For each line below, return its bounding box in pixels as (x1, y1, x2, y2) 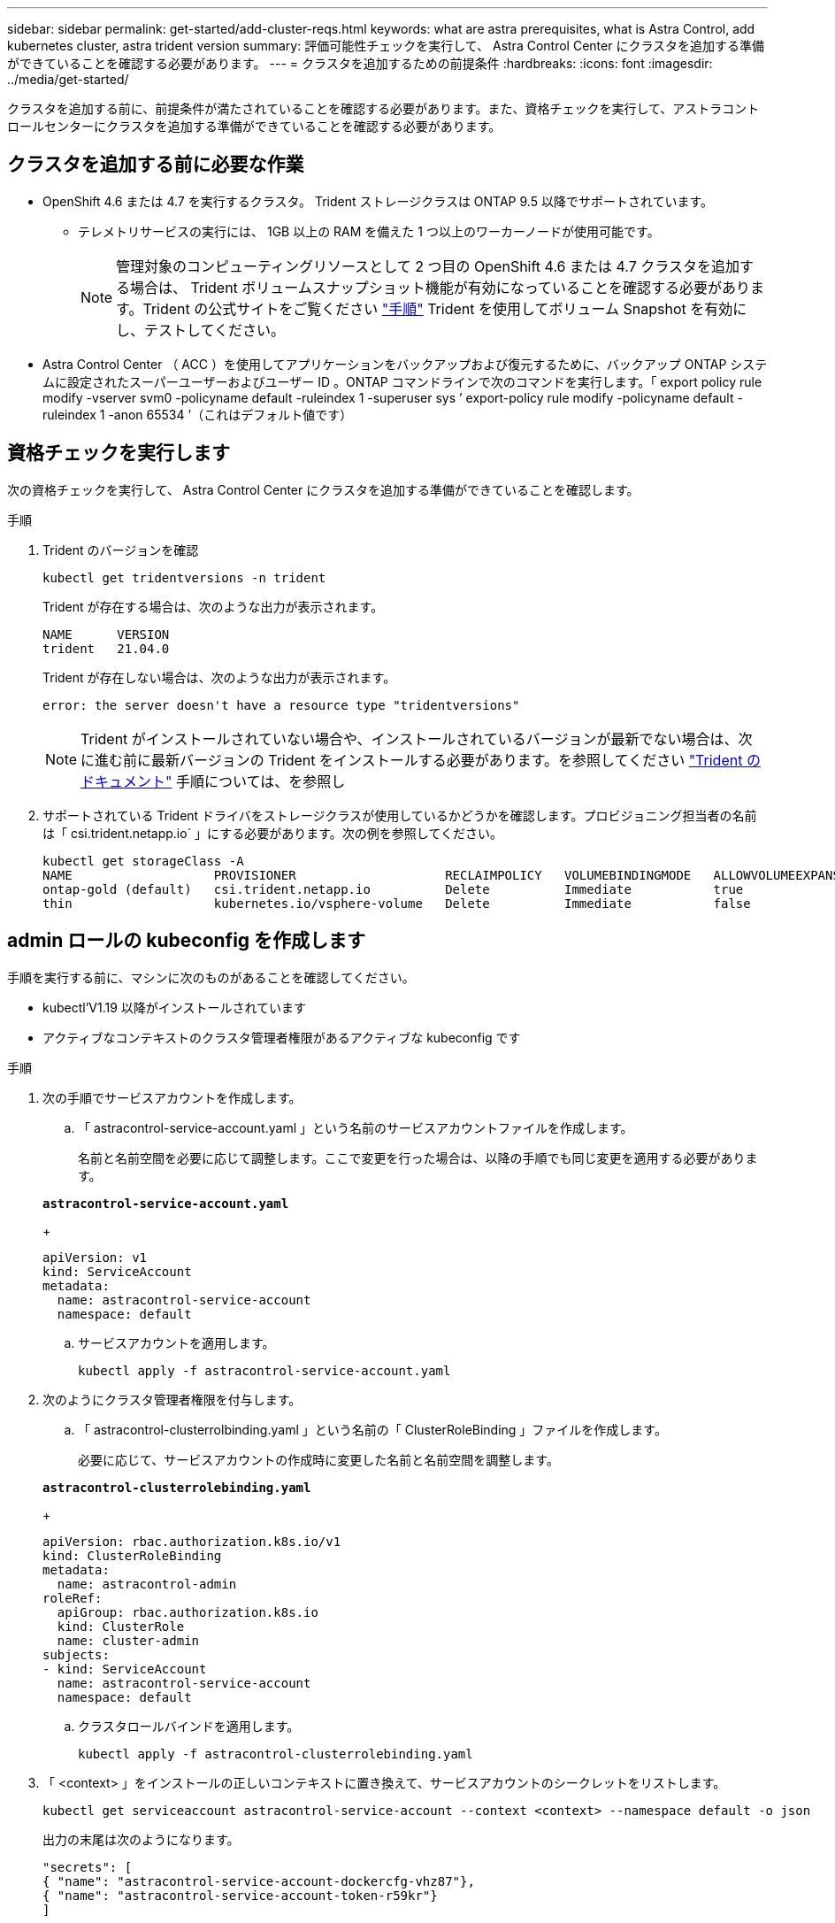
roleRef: (42, 1590, 103, 1605)
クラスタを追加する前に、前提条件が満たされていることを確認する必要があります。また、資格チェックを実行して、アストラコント (7, 101, 760, 116)
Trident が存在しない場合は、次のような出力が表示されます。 (42, 669, 396, 685)
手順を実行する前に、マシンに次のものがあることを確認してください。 (7, 969, 415, 985)
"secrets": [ (42, 1859, 133, 1874)
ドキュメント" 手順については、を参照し (80, 772, 346, 790)
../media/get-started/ (7, 72, 129, 87)
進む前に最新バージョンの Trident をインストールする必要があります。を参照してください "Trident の (95, 750, 761, 769)
